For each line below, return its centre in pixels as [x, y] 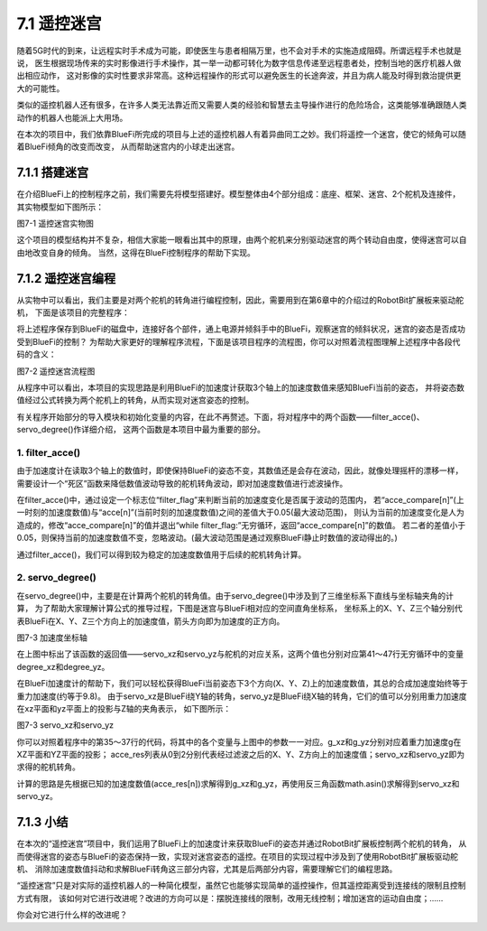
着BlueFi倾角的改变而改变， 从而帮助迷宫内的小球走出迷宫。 [128, 147]
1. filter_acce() [49, 452]
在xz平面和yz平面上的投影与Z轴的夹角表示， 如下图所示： [124, 708]
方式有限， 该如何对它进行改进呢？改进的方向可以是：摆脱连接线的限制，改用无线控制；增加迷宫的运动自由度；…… [230, 898]
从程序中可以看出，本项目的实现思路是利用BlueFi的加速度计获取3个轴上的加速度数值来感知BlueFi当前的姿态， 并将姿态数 [240, 387]
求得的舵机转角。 [48, 767]
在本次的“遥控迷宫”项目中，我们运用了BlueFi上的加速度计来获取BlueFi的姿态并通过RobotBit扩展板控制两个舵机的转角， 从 [242, 843]
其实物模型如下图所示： [60, 207]
